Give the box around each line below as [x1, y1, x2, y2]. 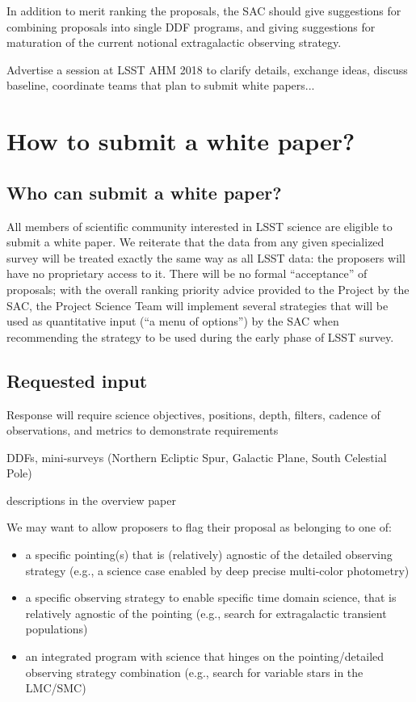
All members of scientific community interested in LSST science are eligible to [6, 217, 393, 234]
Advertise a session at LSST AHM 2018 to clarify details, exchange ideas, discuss [6, 61, 408, 78]
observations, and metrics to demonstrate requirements [6, 422, 279, 439]
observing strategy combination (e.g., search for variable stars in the [25, 663, 363, 680]
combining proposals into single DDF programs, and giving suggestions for [6, 18, 376, 35]
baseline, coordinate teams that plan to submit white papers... [6, 77, 315, 94]
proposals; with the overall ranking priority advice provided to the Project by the [6, 280, 410, 297]
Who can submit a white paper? [6, 179, 282, 204]
